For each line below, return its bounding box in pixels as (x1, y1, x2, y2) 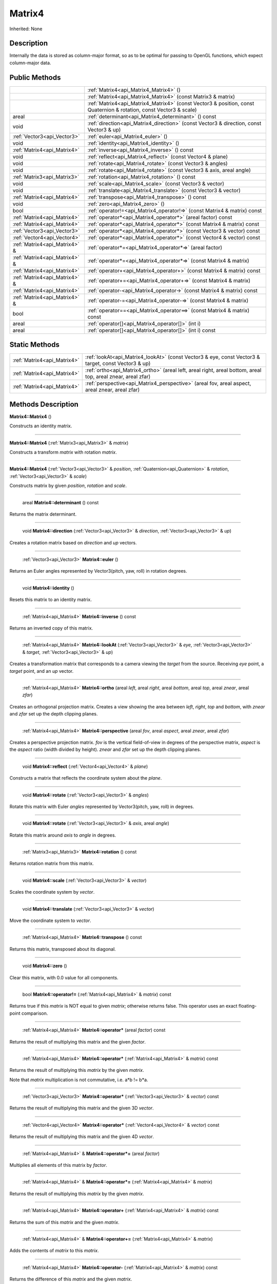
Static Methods (9, 341, 60, 349)
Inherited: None (9, 26, 43, 32)
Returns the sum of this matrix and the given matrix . (9, 1219, 120, 1225)
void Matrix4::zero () (22, 963, 67, 969)
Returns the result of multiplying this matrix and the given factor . (9, 1038, 146, 1045)
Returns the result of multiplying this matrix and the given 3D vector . (9, 1105, 154, 1111)
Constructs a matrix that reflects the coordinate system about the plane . (9, 775, 162, 781)
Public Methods (9, 73, 61, 82)
